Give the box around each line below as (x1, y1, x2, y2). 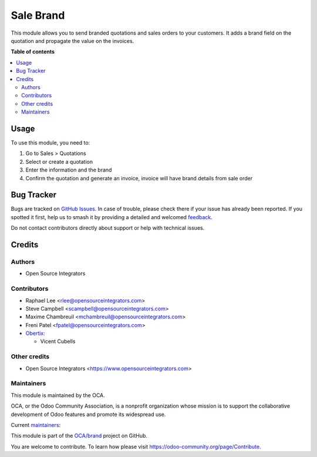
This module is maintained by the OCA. (11, 391, 105, 399)
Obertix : (25, 330, 45, 337)
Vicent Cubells (40, 338, 76, 345)
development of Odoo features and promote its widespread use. (11, 411, 166, 418)
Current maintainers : (11, 421, 61, 428)
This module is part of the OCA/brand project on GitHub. (11, 432, 148, 439)
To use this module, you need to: (11, 139, 90, 146)
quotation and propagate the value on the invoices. (11, 37, 134, 44)
